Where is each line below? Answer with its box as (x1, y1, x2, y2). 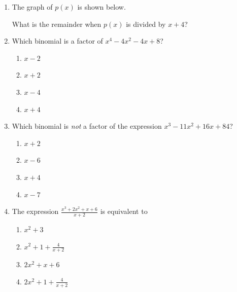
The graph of (12, 2, 53, 12)
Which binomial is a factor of (12, 35, 103, 46)
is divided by (126, 18, 166, 29)
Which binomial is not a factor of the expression (12, 121, 162, 131)
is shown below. (77, 2, 126, 12)
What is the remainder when (12, 18, 101, 29)
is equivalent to (100, 206, 148, 216)
